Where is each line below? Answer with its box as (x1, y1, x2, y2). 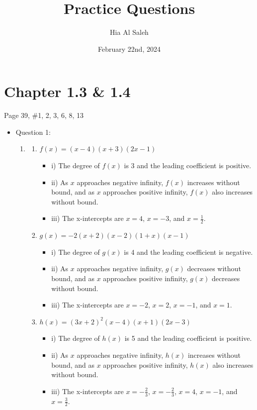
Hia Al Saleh (110, 27, 149, 37)
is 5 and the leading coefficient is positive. (124, 333, 252, 343)
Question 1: (15, 126, 51, 137)
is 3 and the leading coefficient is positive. (124, 160, 252, 171)
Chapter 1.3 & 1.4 (4, 81, 131, 102)
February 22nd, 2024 (98, 43, 161, 54)
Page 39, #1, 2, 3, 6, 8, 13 (4, 110, 84, 120)
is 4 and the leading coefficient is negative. (124, 246, 253, 257)
